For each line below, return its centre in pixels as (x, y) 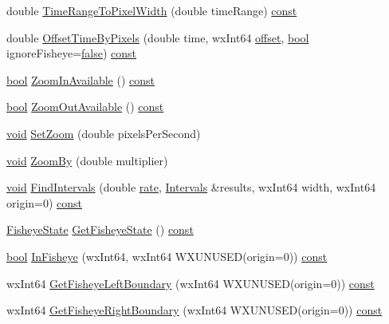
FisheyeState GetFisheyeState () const (100, 229)
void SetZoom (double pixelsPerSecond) (104, 133)
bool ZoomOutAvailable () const (85, 107)
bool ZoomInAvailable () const (81, 79)
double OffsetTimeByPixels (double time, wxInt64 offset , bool (158, 37)
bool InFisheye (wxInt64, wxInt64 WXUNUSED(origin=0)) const (167, 256)
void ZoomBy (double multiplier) (87, 160)
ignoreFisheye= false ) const (72, 53)
